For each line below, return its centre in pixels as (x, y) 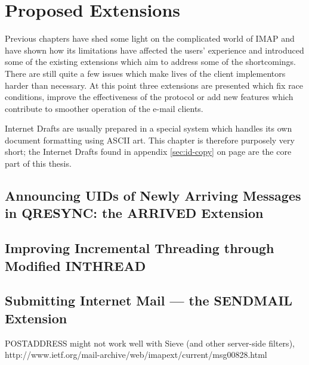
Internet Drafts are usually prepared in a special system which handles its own (149, 128)
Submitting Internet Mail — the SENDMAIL (149, 300)
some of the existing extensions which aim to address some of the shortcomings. (150, 62)
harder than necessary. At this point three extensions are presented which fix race (154, 85)
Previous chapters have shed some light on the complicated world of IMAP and (150, 38)
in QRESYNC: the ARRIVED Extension (134, 213)
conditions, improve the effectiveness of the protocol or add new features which (149, 97)
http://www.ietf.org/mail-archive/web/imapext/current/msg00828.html (136, 355)
